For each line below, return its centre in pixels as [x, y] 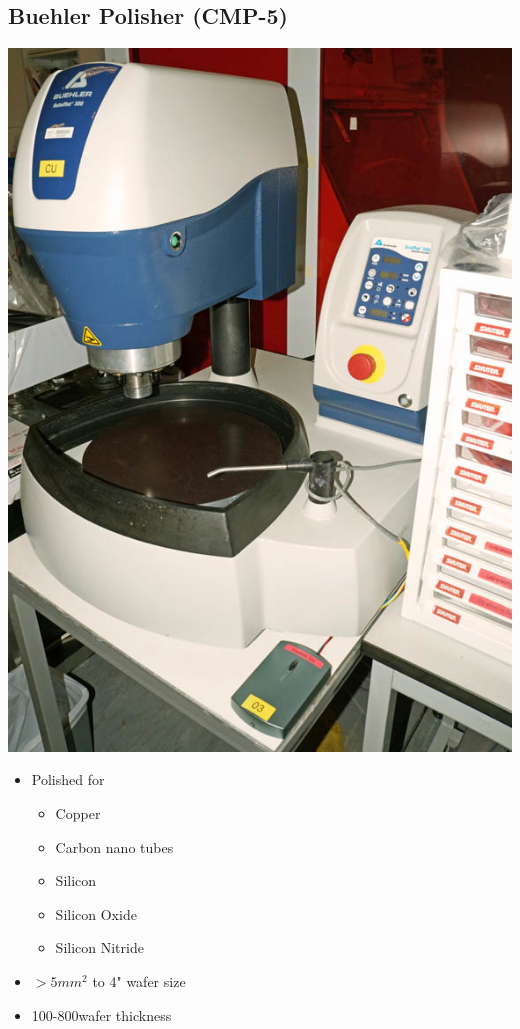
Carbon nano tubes [114, 846]
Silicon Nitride [99, 947]
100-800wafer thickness [101, 1014]
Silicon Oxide [96, 913]
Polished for [68, 779]
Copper [78, 813]
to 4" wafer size [139, 981]
